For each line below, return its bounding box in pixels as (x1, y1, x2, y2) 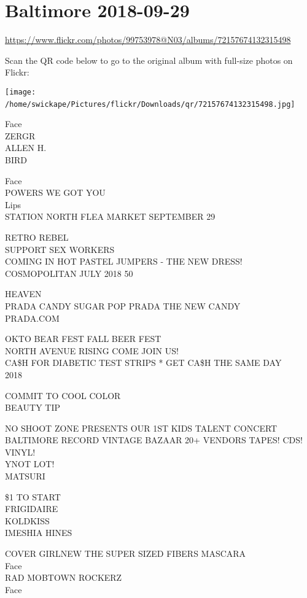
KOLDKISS (5, 514, 50, 527)
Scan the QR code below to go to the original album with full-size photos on (5, 53, 293, 66)
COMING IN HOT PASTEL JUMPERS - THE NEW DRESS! (5, 255, 243, 268)
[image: (5, 87, 36, 96)
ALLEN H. (5, 141, 47, 154)
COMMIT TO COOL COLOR (5, 389, 121, 402)
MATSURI (5, 470, 45, 483)
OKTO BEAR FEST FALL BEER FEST (5, 332, 161, 345)
